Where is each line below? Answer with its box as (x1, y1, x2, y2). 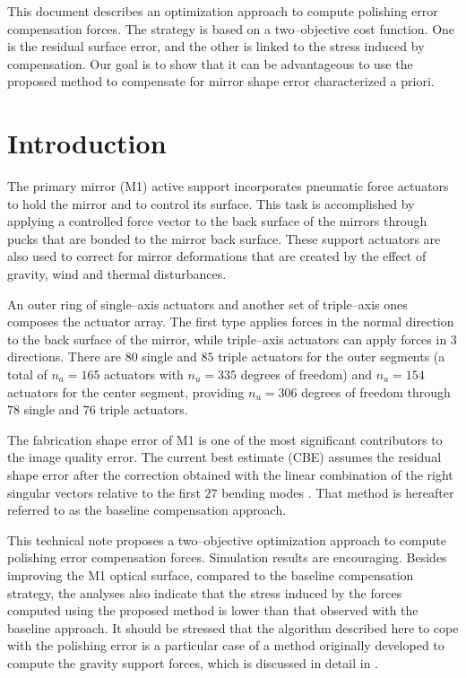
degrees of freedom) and (240, 365, 373, 384)
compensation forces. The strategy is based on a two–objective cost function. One (7, 19, 455, 38)
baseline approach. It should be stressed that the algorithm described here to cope (7, 618, 459, 637)
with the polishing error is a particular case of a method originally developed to (7, 636, 444, 655)
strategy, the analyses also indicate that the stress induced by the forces (7, 583, 402, 602)
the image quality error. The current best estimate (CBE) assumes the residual (7, 448, 442, 466)
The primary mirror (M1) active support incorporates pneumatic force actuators (7, 177, 449, 196)
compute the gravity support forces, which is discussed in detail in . (7, 653, 378, 672)
